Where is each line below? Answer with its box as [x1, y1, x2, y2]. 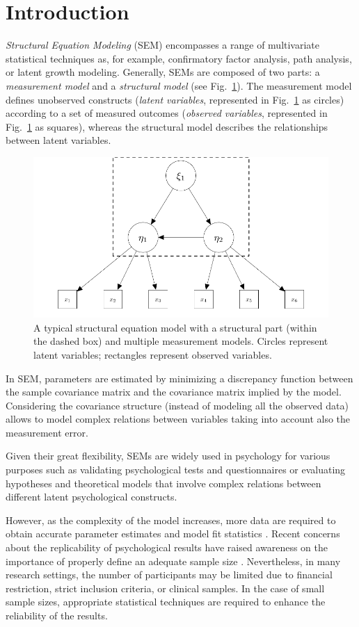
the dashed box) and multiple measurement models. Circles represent [33, 334, 328, 348]
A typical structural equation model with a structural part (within [33, 320, 317, 334]
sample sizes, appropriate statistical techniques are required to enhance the [6, 594, 326, 609]
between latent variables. [6, 133, 111, 147]
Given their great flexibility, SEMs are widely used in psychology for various [6, 448, 330, 463]
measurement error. [6, 425, 88, 439]
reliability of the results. [6, 608, 108, 623]
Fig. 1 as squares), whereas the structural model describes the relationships [6, 119, 328, 133]
